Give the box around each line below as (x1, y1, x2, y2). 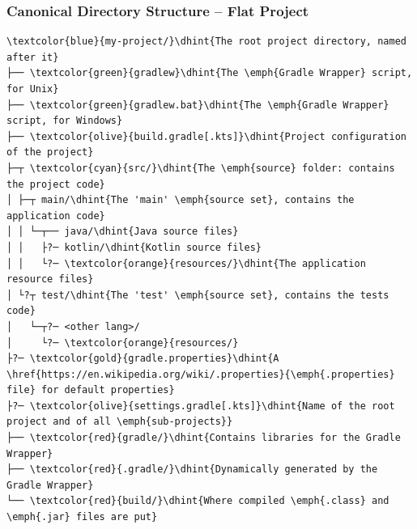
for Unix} (6, 83, 59, 95)
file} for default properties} (6, 384, 175, 396)
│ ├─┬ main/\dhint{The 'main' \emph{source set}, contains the (6, 194, 355, 206)
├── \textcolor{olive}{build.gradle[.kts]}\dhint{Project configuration (6, 130, 406, 142)
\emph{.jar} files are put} (6, 511, 158, 523)
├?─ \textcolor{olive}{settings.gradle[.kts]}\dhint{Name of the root (6, 400, 395, 412)
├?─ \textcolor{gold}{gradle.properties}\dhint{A (6, 353, 279, 365)
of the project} (6, 146, 94, 159)
